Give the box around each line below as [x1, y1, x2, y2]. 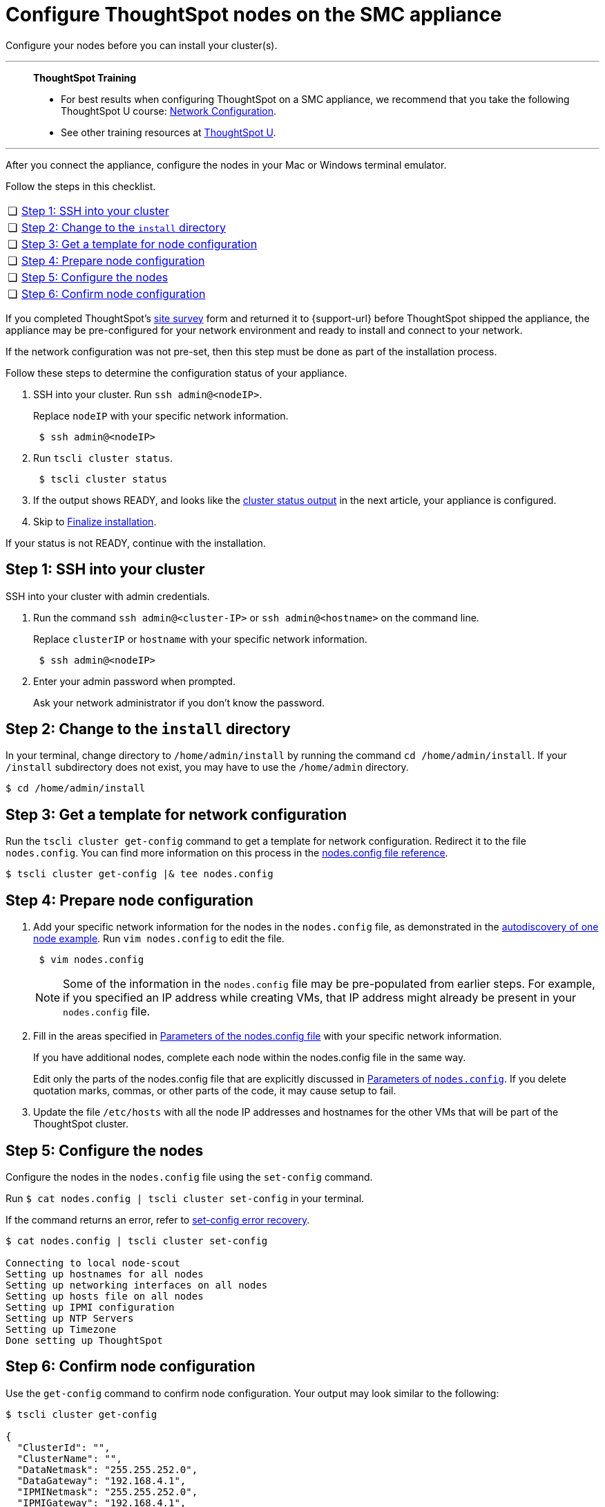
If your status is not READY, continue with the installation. [6, 536, 266, 549]
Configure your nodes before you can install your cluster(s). [6, 39, 278, 51]
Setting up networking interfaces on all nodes [6, 1279, 268, 1291]
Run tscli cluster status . [33, 451, 173, 464]
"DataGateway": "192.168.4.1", [17, 1475, 186, 1486]
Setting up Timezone [6, 1323, 117, 1335]
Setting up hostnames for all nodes [6, 1268, 204, 1280]
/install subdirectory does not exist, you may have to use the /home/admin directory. [6, 761, 409, 774]
